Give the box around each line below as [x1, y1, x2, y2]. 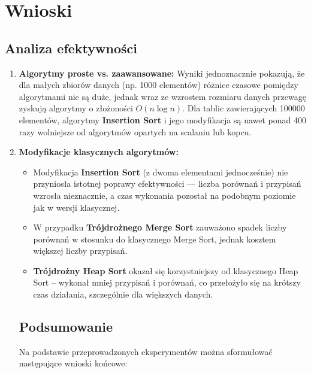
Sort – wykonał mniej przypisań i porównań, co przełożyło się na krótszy [33, 276, 301, 289]
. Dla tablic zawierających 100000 [182, 102, 305, 114]
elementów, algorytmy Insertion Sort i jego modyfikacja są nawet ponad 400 [19, 113, 307, 126]
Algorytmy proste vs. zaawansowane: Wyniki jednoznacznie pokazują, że [19, 66, 305, 79]
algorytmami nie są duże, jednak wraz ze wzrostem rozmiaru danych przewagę [19, 90, 306, 102]
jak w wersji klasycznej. [33, 201, 120, 213]
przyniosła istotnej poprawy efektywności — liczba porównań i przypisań [33, 177, 301, 190]
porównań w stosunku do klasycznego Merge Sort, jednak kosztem [33, 232, 276, 245]
